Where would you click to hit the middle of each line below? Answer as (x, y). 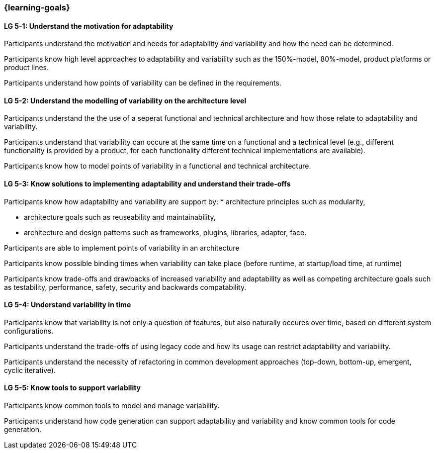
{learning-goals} (37, 7)
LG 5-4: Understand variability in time (68, 305)
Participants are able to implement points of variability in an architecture (122, 248)
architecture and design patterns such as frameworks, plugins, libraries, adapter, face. (165, 232)
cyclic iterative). (30, 370)
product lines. (27, 68)
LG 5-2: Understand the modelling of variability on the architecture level (125, 100)
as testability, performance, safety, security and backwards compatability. (125, 287)
